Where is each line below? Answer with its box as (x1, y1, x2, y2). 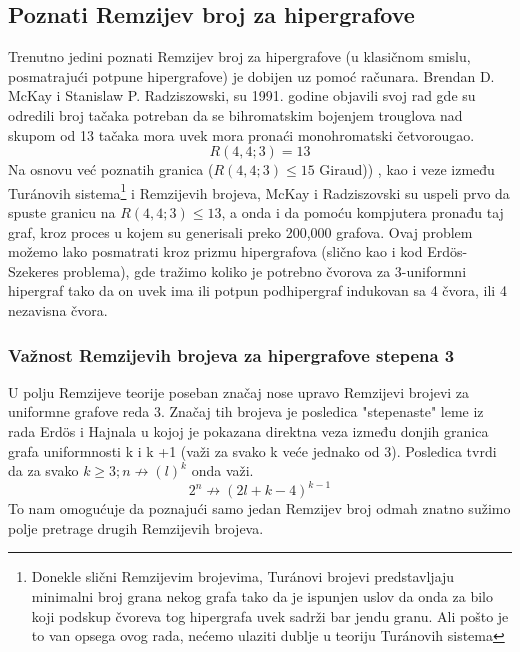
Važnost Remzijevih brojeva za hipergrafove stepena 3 (8, 342, 455, 367)
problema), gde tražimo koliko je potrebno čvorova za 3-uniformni (63, 260, 467, 281)
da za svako (8, 460, 79, 481)
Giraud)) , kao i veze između (319, 159, 495, 180)
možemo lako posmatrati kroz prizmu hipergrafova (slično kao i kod (8, 241, 423, 262)
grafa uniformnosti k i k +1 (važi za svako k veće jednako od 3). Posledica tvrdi (8, 440, 497, 461)
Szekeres (8, 260, 59, 281)
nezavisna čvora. (8, 299, 108, 320)
